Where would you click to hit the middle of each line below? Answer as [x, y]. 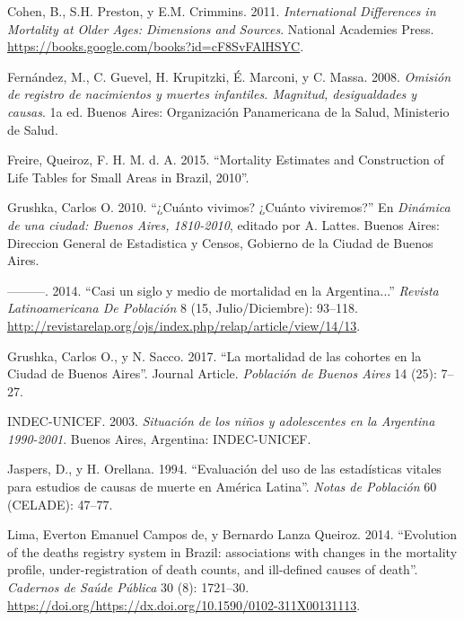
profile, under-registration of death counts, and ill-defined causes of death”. [213, 569]
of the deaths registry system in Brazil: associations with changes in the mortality [232, 551]
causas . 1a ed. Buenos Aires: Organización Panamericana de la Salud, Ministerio [228, 111]
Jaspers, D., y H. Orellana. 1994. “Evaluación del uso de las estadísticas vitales [224, 469]
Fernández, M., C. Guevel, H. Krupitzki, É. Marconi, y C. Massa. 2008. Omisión [229, 76]
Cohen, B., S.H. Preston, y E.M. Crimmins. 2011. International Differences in [222, 11]
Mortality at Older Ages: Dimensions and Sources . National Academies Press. [221, 28]
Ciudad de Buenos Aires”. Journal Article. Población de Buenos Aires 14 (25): [222, 373]
